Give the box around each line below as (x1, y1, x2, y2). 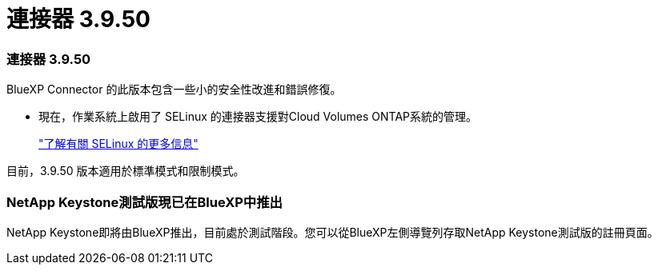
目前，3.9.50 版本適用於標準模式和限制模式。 (6, 164, 245, 178)
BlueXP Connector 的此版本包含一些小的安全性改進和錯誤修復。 (6, 82, 342, 97)
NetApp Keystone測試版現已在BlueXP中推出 (6, 193, 283, 210)
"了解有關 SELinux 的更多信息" (38, 137, 199, 151)
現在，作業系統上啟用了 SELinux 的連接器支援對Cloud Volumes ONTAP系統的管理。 (38, 110, 478, 124)
